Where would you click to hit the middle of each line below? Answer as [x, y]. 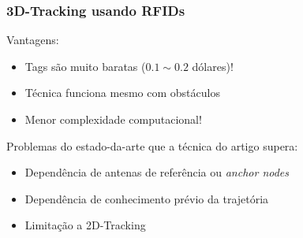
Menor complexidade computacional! [113, 119]
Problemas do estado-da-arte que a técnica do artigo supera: [152, 145]
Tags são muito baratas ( [85, 66]
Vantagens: [33, 40]
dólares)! [213, 66]
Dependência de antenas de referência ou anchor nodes [157, 172]
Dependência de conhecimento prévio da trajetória [147, 198]
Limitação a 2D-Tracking [85, 225]
